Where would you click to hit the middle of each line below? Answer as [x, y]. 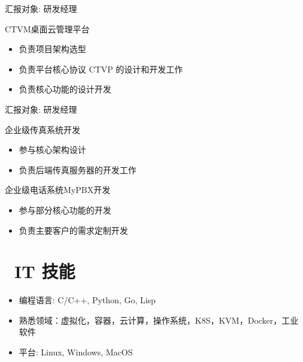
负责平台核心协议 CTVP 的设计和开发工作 [101, 69]
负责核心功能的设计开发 [65, 89]
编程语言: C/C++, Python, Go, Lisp [87, 300]
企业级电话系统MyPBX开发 [58, 190]
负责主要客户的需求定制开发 [73, 230]
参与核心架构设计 [52, 150]
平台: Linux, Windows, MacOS [76, 352]
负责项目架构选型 [52, 49]
